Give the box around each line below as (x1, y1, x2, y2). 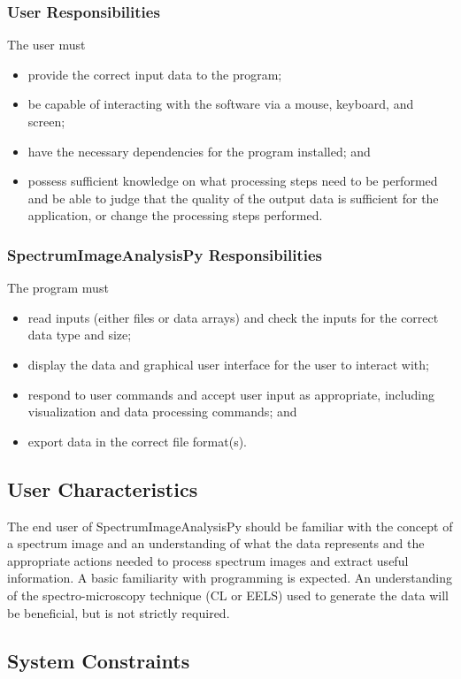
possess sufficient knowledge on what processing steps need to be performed (27, 172, 438, 190)
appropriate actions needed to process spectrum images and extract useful (7, 551, 409, 569)
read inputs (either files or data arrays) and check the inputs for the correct (27, 308, 439, 326)
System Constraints (7, 646, 190, 674)
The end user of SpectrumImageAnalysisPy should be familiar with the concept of (7, 516, 453, 535)
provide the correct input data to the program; (27, 65, 282, 83)
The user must (7, 35, 86, 54)
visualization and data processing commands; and (27, 402, 297, 421)
